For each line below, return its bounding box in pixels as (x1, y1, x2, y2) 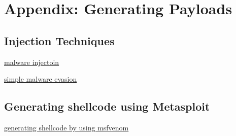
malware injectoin (4, 56, 59, 67)
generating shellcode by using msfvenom (4, 122, 129, 132)
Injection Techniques (4, 32, 115, 48)
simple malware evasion (4, 74, 77, 84)
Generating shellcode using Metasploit (4, 98, 210, 114)
